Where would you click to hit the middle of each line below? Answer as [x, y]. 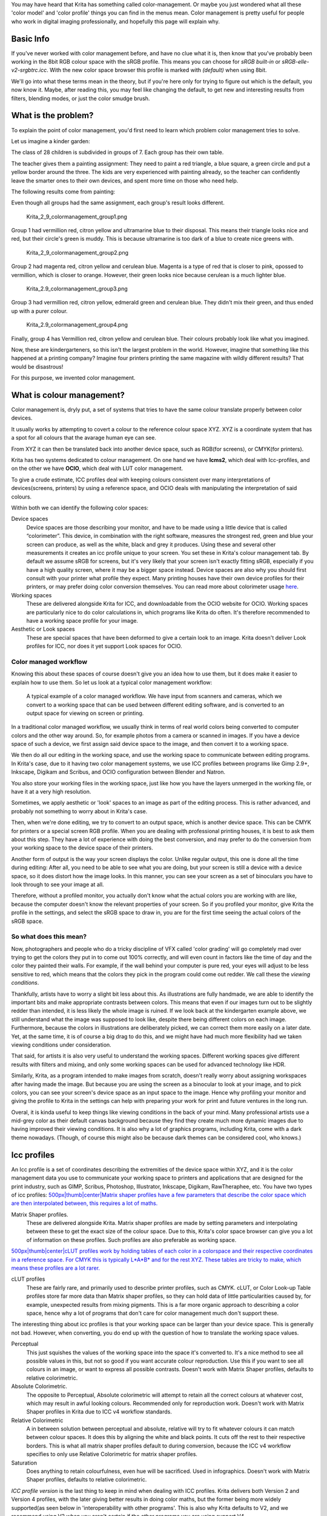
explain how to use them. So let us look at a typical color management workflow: [112, 682]
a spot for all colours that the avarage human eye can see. [84, 438]
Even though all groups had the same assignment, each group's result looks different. [118, 203]
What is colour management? [68, 395]
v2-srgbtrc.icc [29, 70]
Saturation [24, 1463]
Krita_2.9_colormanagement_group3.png [77, 289]
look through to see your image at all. [58, 884]
